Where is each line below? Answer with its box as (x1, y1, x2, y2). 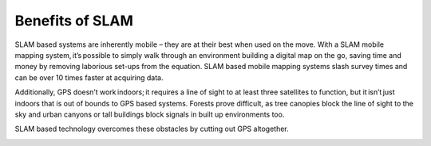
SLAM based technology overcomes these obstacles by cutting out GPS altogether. (14, 124, 289, 134)
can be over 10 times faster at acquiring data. (14, 72, 164, 83)
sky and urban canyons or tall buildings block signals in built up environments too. (14, 109, 285, 119)
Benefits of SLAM (14, 12, 133, 29)
